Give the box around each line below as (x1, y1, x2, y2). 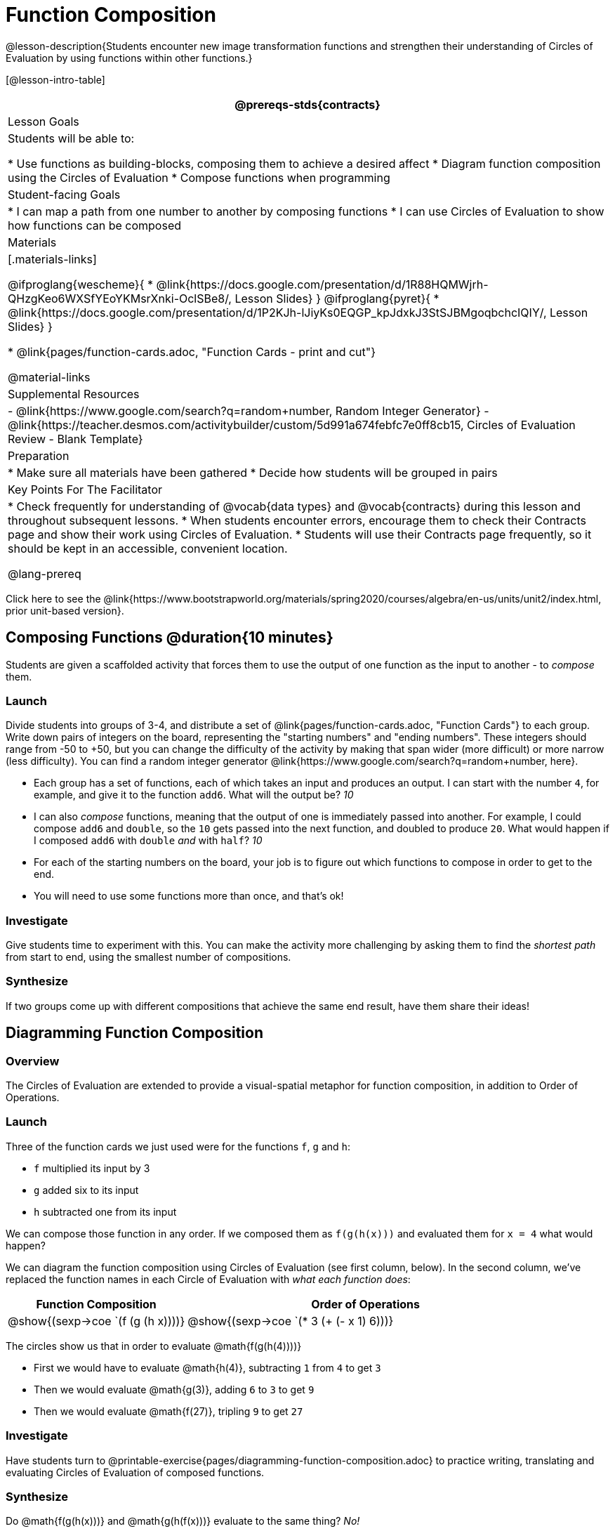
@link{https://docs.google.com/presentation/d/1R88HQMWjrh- (156, 277, 489, 291)
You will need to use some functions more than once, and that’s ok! (34, 890, 344, 902)
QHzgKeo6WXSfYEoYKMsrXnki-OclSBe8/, (8, 291, 232, 305)
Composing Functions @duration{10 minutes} (6, 629, 333, 647)
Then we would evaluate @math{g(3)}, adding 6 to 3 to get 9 (34, 1383, 315, 1395)
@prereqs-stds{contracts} (234, 97, 381, 112)
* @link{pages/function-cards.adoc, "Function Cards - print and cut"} (8, 344, 376, 359)
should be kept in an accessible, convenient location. (8, 541, 288, 556)
